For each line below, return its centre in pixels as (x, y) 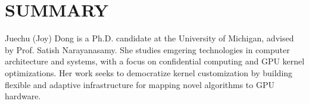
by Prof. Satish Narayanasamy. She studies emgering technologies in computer (147, 49)
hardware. (23, 96)
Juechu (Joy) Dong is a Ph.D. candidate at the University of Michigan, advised (149, 38)
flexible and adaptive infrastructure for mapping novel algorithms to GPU (140, 84)
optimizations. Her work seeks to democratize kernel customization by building (149, 72)
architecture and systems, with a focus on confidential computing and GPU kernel (155, 61)
